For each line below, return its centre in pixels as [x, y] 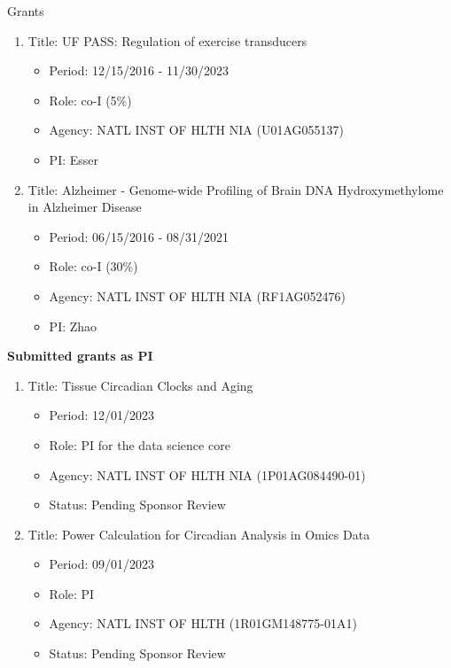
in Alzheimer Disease [85, 207]
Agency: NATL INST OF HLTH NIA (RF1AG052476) [197, 295]
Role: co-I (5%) [90, 100]
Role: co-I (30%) [93, 266]
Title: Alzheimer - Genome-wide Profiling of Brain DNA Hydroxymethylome [236, 189]
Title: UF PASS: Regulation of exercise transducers [167, 40]
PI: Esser [74, 159]
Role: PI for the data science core [140, 444]
